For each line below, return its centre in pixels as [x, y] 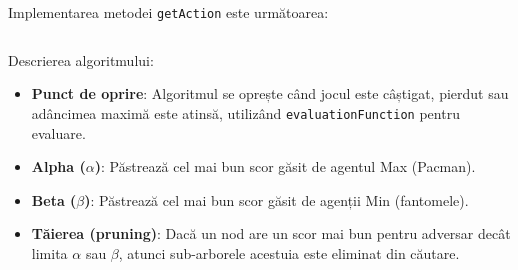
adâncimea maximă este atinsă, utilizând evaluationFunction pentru [245, 112]
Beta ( [54, 199]
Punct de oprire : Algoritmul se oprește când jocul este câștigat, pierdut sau [270, 93]
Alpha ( [58, 166]
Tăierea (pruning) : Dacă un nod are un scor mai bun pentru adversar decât [271, 233]
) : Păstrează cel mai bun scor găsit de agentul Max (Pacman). [285, 166]
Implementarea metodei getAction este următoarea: [168, 12]
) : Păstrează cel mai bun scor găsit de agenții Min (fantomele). [276, 199]
